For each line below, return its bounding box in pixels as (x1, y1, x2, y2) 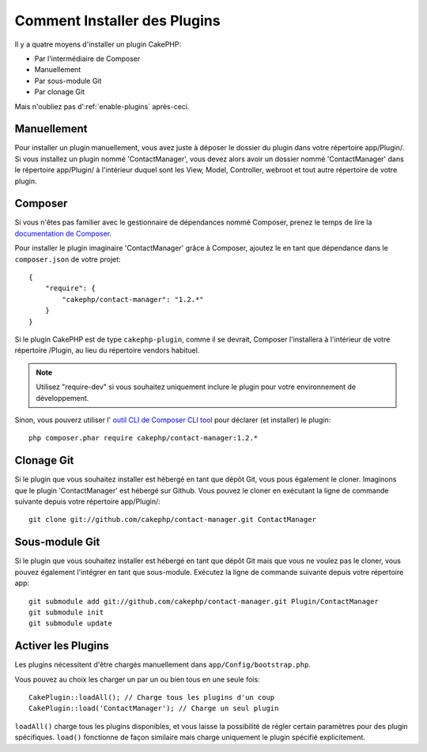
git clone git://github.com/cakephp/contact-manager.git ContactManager (28, 515, 316, 524)
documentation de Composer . (14, 229, 112, 238)
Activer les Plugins (14, 639, 110, 652)
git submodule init (28, 607, 104, 617)
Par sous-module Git (34, 76, 102, 85)
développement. (36, 393, 89, 402)
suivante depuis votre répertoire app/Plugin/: (14, 497, 161, 506)
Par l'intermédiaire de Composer (34, 54, 141, 63)
